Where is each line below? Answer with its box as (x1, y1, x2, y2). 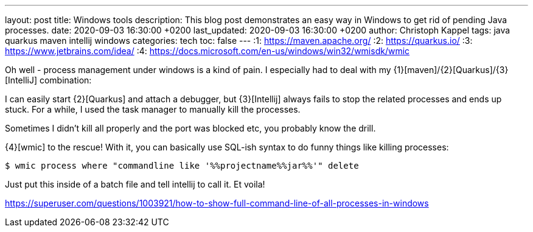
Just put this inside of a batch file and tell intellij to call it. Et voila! (5, 179, 265, 189)
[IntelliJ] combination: (5, 75, 92, 85)
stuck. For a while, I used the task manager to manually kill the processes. (5, 104, 301, 114)
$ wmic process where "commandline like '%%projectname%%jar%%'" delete (5, 161, 359, 170)
